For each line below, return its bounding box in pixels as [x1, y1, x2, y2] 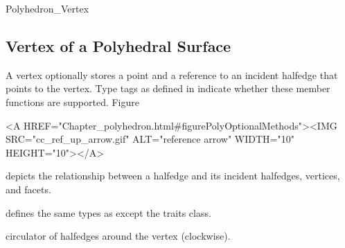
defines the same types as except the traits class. [6, 205, 211, 220]
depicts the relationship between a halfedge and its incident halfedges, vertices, [6, 168, 340, 183]
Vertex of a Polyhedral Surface [6, 35, 231, 56]
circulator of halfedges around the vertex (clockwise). [6, 229, 231, 243]
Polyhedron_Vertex [6, 1, 89, 15]
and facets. [6, 181, 51, 196]
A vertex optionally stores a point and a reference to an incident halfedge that [6, 67, 338, 82]
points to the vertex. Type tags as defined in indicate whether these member [6, 81, 330, 96]
